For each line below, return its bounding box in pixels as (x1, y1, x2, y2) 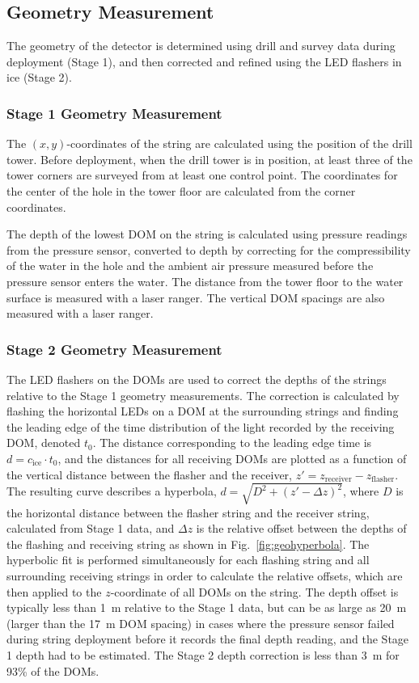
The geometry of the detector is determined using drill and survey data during (6, 37, 396, 54)
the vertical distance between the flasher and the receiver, (6, 466, 292, 483)
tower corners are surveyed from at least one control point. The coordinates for (6, 167, 398, 183)
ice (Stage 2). (6, 69, 72, 86)
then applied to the (6, 583, 102, 600)
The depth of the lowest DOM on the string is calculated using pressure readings (6, 226, 408, 242)
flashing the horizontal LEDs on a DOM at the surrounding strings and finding (6, 403, 399, 419)
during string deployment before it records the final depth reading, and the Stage (6, 630, 409, 647)
